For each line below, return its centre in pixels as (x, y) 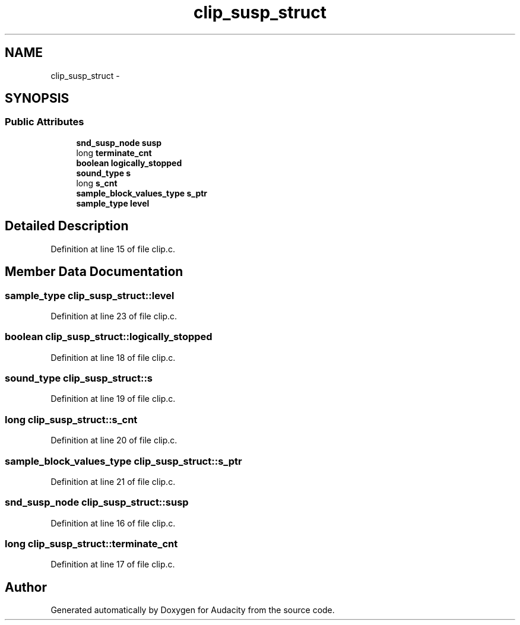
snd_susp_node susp (119, 142)
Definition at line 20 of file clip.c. (114, 440)
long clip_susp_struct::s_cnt (71, 419)
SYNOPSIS (37, 99)
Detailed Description (67, 226)
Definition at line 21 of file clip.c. (113, 481)
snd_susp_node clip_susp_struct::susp (97, 502)
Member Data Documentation (94, 272)
